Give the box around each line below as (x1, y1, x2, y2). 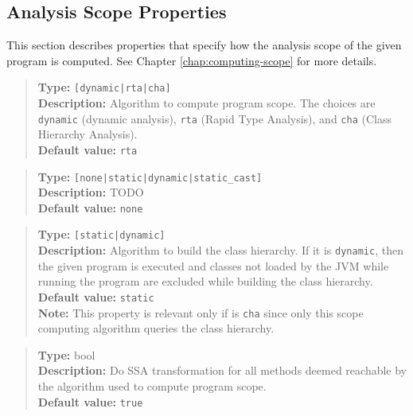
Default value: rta (37, 141, 138, 157)
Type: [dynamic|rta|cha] (37, 79, 171, 95)
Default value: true (37, 393, 143, 410)
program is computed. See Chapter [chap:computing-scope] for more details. (6, 52, 377, 68)
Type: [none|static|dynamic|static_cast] (37, 168, 263, 185)
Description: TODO (37, 184, 144, 200)
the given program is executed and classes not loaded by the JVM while (37, 257, 389, 274)
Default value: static (37, 288, 154, 305)
